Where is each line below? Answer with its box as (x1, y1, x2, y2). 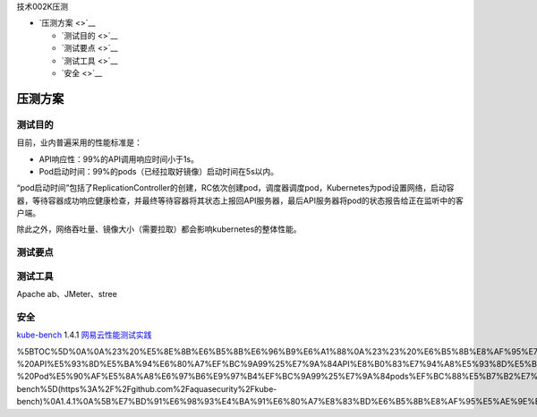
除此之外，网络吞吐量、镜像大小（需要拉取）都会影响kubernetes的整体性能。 (16, 224, 302, 234)
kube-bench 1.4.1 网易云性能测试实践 (16, 329, 152, 340)
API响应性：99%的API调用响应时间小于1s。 (38, 153, 199, 165)
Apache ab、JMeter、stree (16, 289, 118, 300)
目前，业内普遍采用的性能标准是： (16, 137, 142, 148)
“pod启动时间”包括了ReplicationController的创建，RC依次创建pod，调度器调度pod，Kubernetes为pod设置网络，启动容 (16, 183, 455, 193)
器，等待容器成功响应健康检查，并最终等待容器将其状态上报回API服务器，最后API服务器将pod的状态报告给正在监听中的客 (16, 195, 465, 206)
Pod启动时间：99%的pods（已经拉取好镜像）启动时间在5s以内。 (38, 166, 279, 176)
